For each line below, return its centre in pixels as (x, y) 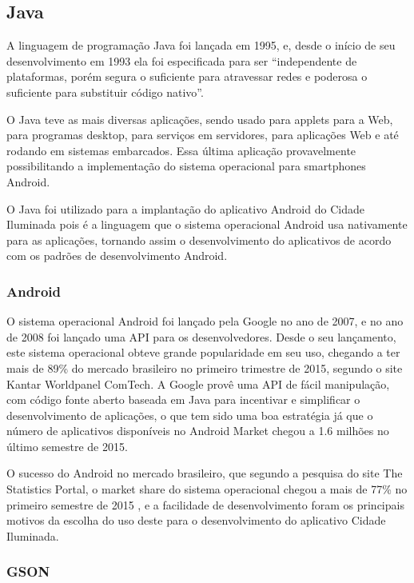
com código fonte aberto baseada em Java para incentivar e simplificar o (183, 399)
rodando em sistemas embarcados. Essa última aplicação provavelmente (181, 150)
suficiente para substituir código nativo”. (105, 92)
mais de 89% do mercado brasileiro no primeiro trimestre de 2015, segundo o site (205, 367)
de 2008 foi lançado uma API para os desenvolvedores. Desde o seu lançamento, (201, 336)
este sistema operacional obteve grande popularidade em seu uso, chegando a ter (203, 352)
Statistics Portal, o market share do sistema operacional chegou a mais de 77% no (207, 489)
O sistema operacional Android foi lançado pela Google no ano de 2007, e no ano (205, 321)
